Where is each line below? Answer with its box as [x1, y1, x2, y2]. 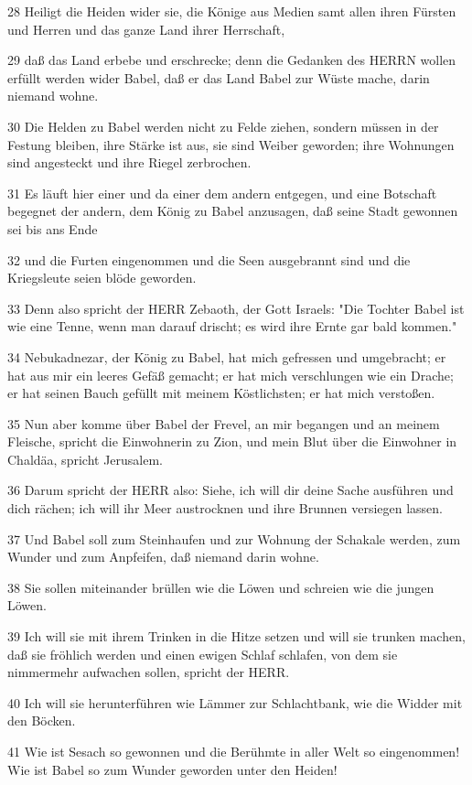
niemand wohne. [7, 86, 99, 105]
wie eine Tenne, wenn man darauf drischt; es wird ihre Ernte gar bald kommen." [7, 317, 457, 336]
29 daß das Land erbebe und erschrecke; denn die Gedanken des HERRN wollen [7, 50, 456, 70]
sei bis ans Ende [7, 219, 98, 238]
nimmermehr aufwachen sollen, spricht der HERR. [7, 662, 290, 682]
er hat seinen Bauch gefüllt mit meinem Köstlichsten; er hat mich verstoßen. [7, 383, 435, 403]
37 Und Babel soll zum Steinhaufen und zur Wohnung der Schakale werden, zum [7, 529, 461, 548]
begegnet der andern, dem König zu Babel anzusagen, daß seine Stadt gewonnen [7, 201, 458, 220]
